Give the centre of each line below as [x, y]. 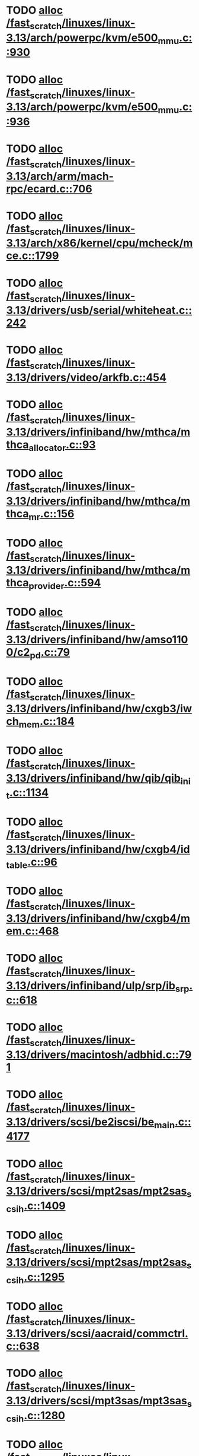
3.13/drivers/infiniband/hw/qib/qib [93, 778]
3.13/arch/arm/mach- [60, 176]
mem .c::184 [47, 722]
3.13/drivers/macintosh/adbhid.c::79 [99, 1055]
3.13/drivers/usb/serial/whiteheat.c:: [99, 310]
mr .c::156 [52, 515]
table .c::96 [32, 863]
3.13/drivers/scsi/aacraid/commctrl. [97, 1334]
